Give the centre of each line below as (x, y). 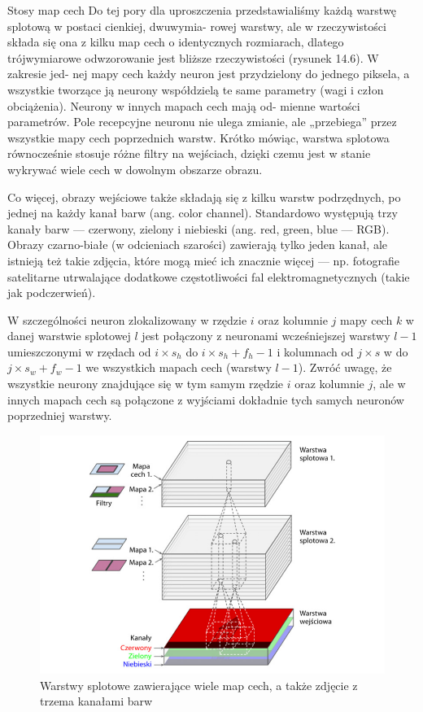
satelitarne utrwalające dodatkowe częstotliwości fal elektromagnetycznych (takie (209, 276)
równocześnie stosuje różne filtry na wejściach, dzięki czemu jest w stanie (189, 153)
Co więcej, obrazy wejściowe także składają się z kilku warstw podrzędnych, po (204, 197)
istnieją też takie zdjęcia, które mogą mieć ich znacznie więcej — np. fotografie (203, 260)
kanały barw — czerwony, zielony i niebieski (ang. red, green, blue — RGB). (198, 228)
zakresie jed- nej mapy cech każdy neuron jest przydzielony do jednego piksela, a (209, 74)
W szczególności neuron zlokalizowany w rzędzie (127, 319)
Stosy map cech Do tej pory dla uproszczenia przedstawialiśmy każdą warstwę (202, 10)
